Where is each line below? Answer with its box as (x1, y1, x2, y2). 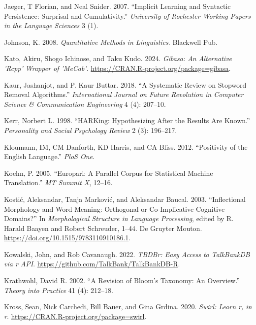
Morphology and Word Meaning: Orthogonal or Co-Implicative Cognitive (4, 203, 225, 214)
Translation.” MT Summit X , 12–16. (4, 177, 113, 188)
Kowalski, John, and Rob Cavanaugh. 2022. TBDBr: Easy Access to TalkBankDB (4, 249, 250, 259)
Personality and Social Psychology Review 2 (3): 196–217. (4, 125, 177, 135)
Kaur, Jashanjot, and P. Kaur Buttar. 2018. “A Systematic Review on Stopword (4, 79, 247, 90)
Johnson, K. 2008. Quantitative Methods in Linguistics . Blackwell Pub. (4, 36, 218, 47)
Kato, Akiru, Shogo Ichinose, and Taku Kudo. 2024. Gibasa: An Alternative (4, 53, 232, 64)
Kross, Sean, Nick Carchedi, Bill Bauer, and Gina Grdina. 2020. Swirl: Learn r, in (4, 301, 252, 312)
